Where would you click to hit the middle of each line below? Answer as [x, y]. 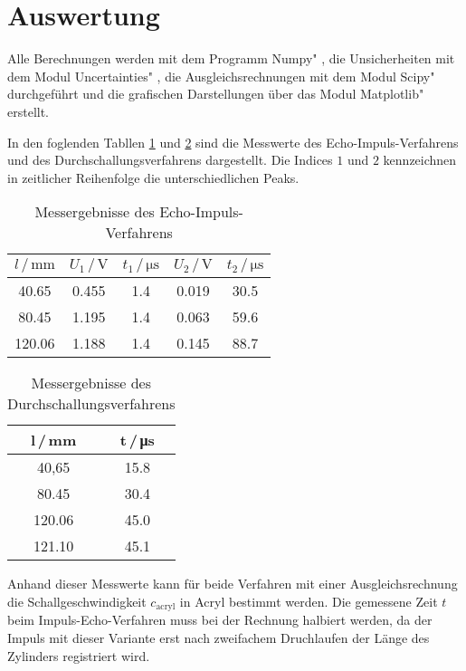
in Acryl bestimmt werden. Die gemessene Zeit [309, 601]
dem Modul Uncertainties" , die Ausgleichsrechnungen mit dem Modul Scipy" [221, 76]
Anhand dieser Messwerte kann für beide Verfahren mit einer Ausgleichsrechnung [233, 584]
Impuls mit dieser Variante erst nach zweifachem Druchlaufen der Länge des [219, 637]
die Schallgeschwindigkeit [77, 601]
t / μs [137, 440]
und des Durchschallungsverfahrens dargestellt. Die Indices [170, 160]
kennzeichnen [420, 160]
